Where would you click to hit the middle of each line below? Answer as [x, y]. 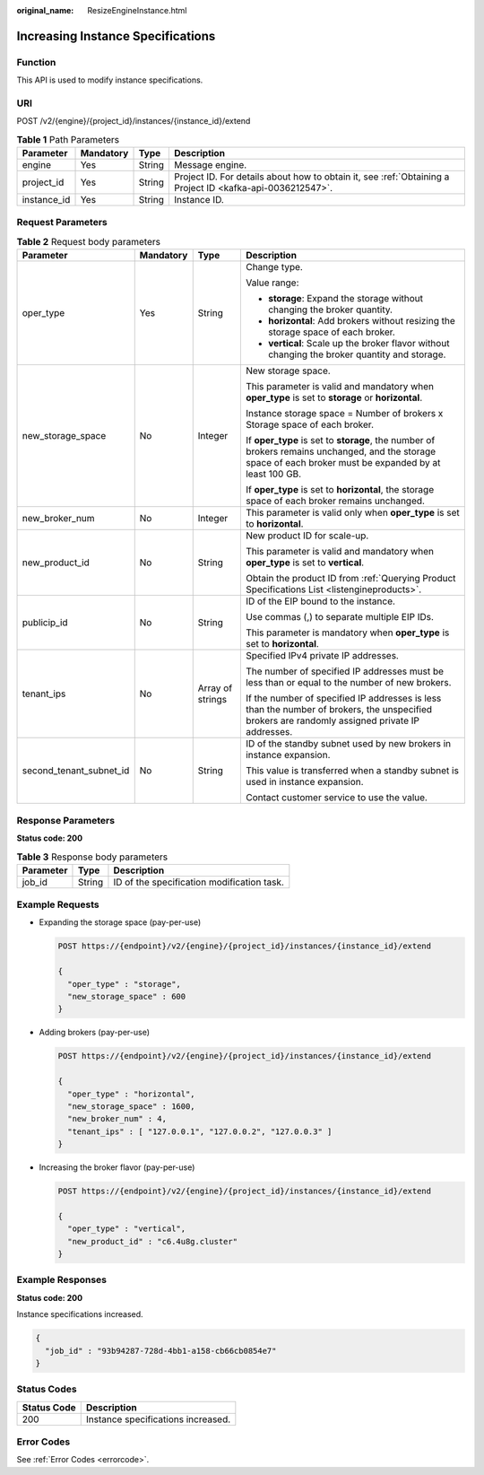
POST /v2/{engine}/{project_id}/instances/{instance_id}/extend [134, 121]
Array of [215, 688]
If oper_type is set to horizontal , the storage [340, 490]
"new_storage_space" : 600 [127, 996]
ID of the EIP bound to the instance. [320, 601]
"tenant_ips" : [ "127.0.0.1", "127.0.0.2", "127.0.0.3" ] [200, 1131]
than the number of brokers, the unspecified [339, 710]
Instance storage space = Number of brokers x [344, 414]
